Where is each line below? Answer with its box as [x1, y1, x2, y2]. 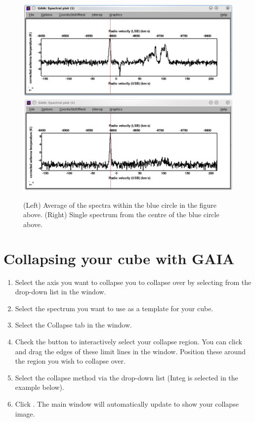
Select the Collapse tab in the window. [15, 320, 132, 330]
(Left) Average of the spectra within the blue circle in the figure [23, 199, 216, 210]
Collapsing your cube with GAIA [3, 248, 235, 268]
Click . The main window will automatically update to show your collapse [15, 398, 239, 409]
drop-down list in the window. [15, 286, 106, 297]
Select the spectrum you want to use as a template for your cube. [15, 303, 213, 313]
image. [15, 408, 35, 419]
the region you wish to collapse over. [15, 356, 126, 366]
